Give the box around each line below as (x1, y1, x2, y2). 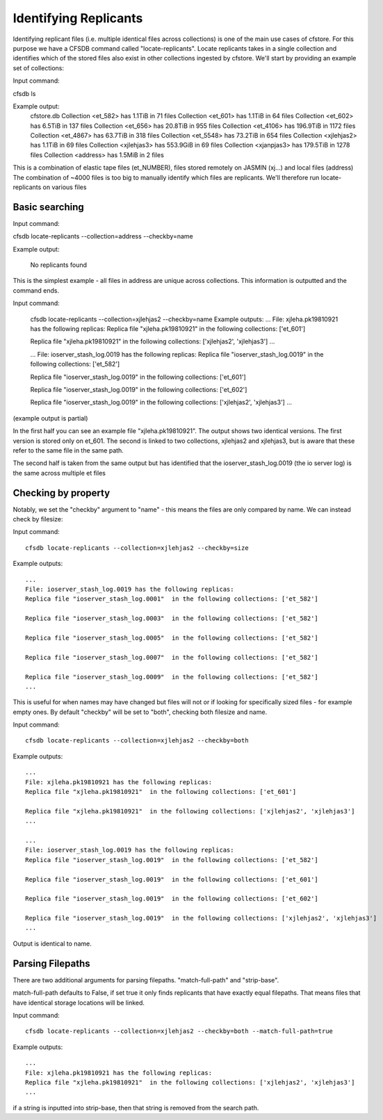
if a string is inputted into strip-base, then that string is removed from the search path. (13, 1103, 259, 1112)
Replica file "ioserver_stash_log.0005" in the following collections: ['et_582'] (25, 633, 319, 642)
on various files (42, 183, 87, 191)
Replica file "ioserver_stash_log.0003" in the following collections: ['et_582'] (25, 615, 319, 622)
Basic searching (13, 201, 85, 213)
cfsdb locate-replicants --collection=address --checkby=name (13, 232, 194, 241)
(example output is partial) (13, 414, 88, 422)
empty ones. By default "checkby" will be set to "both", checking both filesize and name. (13, 708, 268, 716)
